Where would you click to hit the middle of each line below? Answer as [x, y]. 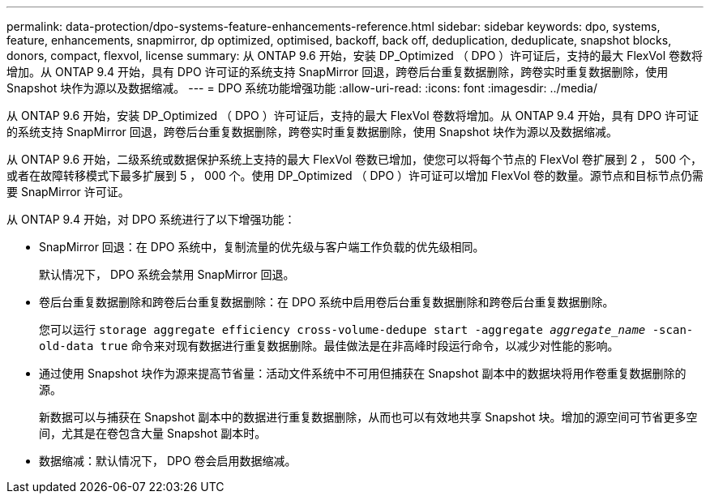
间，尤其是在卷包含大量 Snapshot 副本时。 [153, 433]
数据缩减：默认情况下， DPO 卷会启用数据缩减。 [168, 461]
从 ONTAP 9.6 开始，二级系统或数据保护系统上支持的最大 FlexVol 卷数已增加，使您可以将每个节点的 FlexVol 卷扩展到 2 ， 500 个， [354, 159]
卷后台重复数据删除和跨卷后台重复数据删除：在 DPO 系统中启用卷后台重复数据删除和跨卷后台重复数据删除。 [327, 302]
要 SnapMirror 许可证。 [68, 192]
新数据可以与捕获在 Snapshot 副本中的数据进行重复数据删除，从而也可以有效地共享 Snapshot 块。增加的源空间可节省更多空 [368, 417]
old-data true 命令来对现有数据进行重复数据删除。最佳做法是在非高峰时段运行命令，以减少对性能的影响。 [329, 346]
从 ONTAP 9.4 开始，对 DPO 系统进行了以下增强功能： [151, 219]
